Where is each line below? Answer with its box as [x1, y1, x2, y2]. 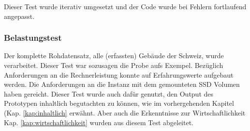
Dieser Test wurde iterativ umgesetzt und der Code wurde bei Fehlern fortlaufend [4, 1, 247, 11]
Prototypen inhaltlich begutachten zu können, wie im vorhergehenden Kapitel [4, 98, 234, 108]
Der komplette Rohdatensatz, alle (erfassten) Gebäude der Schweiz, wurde [4, 50, 224, 61]
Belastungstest [4, 32, 62, 44]
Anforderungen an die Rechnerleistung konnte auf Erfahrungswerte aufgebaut [4, 69, 234, 80]
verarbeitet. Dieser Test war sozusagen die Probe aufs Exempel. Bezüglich [4, 60, 223, 70]
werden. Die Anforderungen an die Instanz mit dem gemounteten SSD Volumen [4, 79, 240, 89]
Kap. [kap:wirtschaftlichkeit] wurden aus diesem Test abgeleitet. [4, 117, 194, 127]
